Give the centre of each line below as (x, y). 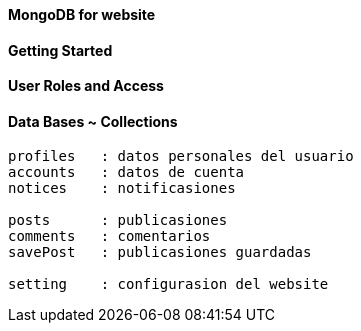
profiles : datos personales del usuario (181, 156)
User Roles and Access (86, 86)
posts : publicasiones (118, 220)
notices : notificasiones (122, 188)
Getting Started (60, 50)
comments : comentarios (109, 236)
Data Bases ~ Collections (93, 121)
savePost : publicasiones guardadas (160, 252)
